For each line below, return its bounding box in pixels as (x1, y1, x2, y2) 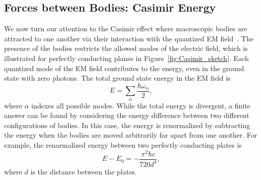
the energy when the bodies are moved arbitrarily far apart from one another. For (4, 130, 257, 140)
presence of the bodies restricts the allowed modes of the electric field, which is (4, 43, 248, 53)
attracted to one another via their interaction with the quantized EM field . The (4, 33, 253, 43)
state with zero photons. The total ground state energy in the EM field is (4, 73, 231, 83)
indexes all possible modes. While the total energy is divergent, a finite (31, 100, 250, 110)
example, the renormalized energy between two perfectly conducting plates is (4, 140, 242, 150)
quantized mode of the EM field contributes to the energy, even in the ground (4, 63, 244, 73)
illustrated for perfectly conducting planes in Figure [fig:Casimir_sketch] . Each (4, 52, 249, 63)
